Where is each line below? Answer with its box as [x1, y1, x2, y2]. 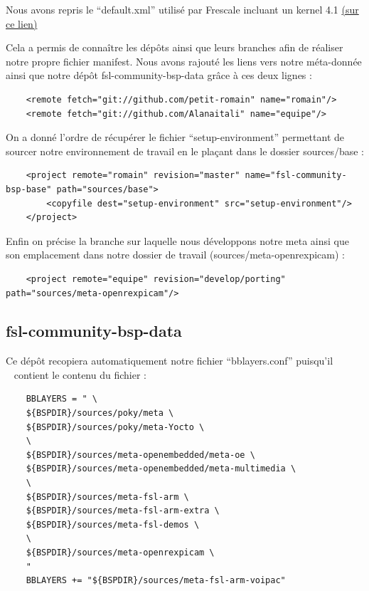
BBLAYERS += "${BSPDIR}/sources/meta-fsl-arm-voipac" [26, 575, 286, 586]
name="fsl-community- [245, 170, 347, 181]
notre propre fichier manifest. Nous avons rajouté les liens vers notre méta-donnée [6, 53, 362, 68]
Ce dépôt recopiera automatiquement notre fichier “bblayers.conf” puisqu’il [6, 353, 333, 368]
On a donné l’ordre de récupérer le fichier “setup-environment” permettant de [6, 130, 344, 145]
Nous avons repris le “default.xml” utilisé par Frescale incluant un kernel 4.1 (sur [6, 2, 359, 16]
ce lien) [6, 16, 38, 31]
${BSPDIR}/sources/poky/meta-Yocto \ [26, 422, 205, 432]
